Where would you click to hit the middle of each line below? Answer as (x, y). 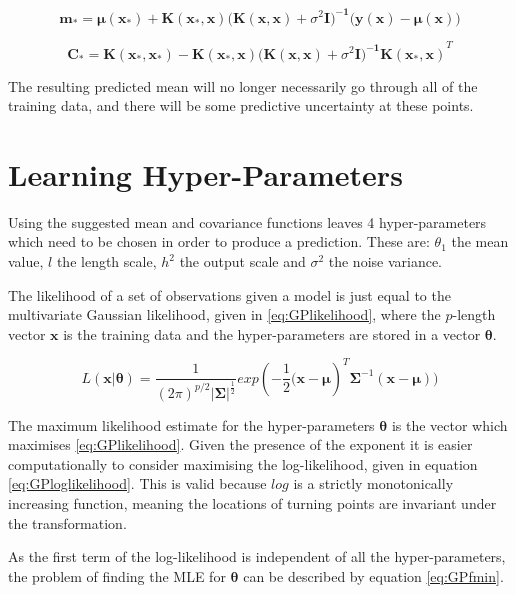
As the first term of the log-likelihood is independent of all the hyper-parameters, (257, 556)
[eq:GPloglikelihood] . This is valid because (137, 483)
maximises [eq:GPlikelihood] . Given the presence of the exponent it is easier (240, 444)
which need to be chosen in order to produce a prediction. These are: (219, 241)
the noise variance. (385, 261)
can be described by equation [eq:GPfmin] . (373, 575)
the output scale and (242, 261)
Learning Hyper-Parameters (205, 173)
